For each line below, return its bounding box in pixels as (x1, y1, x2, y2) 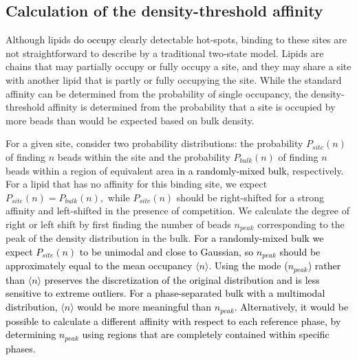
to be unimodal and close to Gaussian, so (79, 244, 254, 258)
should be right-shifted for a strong (176, 190, 325, 204)
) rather (307, 258, 341, 273)
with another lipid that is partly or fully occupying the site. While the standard (6, 72, 342, 87)
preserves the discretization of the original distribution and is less (44, 272, 320, 286)
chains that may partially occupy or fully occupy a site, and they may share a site (6, 59, 351, 74)
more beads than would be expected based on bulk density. (6, 113, 255, 127)
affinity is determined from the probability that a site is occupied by (47, 100, 336, 114)
